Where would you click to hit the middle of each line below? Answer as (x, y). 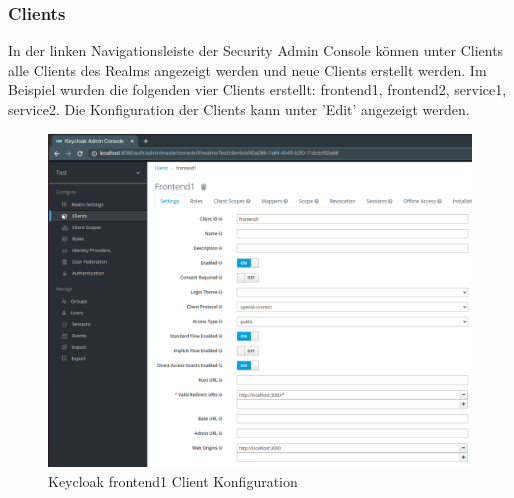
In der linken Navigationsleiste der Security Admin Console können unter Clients (256, 50)
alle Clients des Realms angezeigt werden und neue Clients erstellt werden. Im (247, 69)
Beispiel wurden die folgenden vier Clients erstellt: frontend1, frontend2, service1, (257, 89)
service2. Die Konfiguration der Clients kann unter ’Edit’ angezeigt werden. (239, 109)
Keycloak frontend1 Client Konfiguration (173, 480)
